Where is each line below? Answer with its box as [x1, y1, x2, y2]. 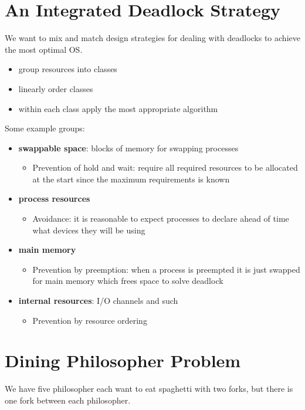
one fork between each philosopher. [5, 394, 131, 406]
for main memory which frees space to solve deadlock [32, 275, 223, 287]
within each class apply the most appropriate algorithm [18, 102, 218, 114]
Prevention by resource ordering [32, 314, 147, 326]
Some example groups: [5, 122, 85, 134]
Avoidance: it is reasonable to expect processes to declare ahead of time [32, 212, 289, 225]
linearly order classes [18, 82, 93, 94]
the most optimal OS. [5, 43, 83, 55]
